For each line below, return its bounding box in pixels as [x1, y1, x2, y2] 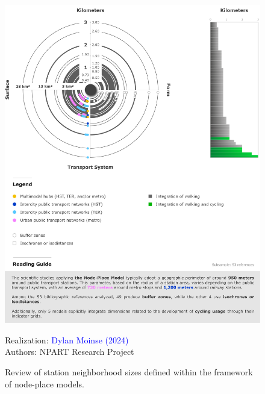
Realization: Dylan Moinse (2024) [5, 333, 129, 346]
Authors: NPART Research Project [5, 345, 134, 358]
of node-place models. [5, 377, 84, 390]
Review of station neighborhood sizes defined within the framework [5, 365, 253, 378]
